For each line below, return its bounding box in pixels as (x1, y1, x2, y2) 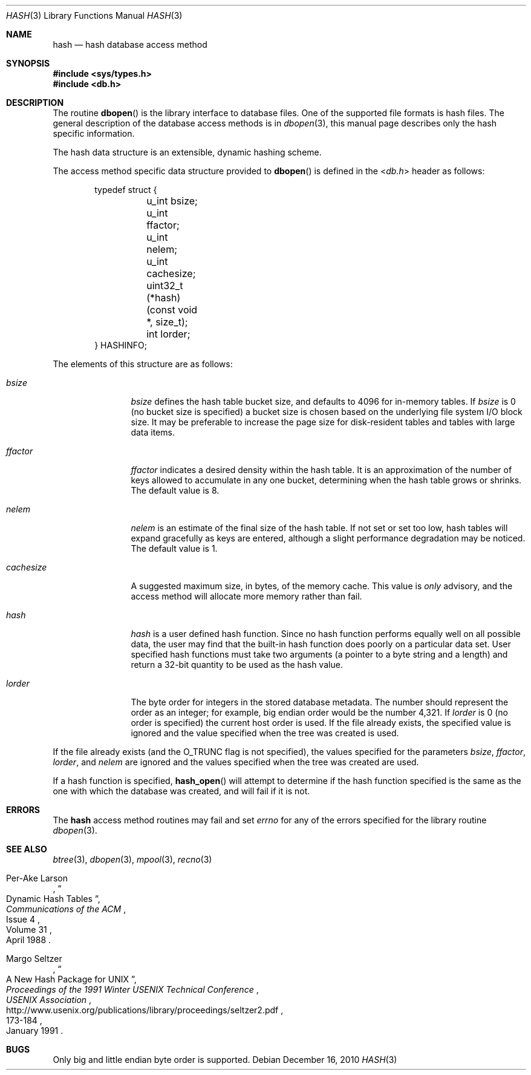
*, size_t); (146, 316, 188, 328)
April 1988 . (6, 935, 51, 945)
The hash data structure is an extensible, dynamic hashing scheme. (53, 147, 322, 157)
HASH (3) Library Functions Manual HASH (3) (6, 10, 183, 21)
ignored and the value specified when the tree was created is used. (131, 728, 399, 738)
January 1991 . (6, 1025, 64, 1036)
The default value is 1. (131, 543, 218, 554)
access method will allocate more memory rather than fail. (131, 591, 362, 601)
